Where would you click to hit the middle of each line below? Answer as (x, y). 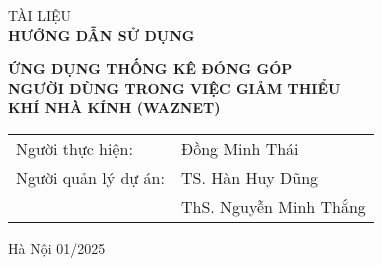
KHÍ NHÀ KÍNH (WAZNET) (114, 107)
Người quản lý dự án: (90, 177)
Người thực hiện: (74, 148)
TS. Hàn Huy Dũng (249, 177)
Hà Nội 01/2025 (57, 247)
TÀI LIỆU (39, 15)
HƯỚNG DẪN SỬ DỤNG (101, 34)
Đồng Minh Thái (239, 148)
